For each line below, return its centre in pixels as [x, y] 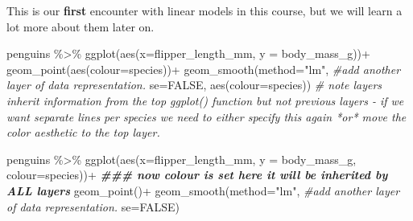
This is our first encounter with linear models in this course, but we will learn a [204, 10]
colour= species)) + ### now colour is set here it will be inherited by [197, 175]
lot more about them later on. [81, 26]
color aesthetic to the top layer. [83, 132]
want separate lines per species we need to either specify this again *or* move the [206, 116]
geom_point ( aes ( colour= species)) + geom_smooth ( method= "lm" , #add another [204, 69]
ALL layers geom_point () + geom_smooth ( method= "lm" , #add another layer [203, 190]
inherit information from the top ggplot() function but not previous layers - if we [205, 100]
